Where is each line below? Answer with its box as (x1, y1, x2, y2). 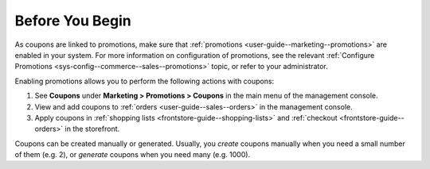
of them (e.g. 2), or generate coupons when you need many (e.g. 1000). (14, 150, 251, 159)
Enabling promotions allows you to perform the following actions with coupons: (14, 76, 275, 86)
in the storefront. (64, 124, 120, 134)
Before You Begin (14, 12, 131, 29)
